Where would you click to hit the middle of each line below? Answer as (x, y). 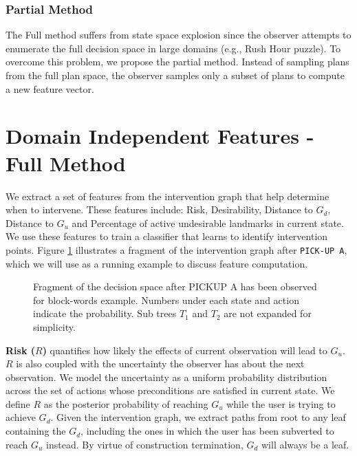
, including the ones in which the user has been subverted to (207, 431)
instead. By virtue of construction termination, (145, 444)
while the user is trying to (281, 403)
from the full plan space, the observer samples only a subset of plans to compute (175, 75)
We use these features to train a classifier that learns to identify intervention (167, 236)
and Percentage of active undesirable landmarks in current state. (208, 222)
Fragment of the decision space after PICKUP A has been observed (175, 286)
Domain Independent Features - (160, 136)
